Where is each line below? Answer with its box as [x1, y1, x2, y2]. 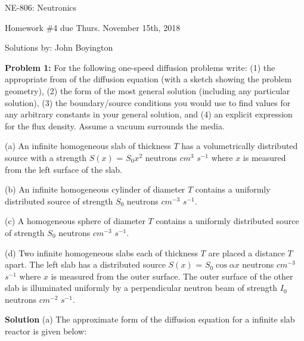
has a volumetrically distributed [181, 139, 298, 152]
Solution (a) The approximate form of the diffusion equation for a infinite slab [5, 313, 295, 325]
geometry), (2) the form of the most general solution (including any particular [5, 84, 290, 97]
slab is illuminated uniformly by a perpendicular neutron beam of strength [5, 281, 278, 294]
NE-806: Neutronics [5, 1, 77, 13]
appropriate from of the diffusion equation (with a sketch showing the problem [5, 73, 292, 85]
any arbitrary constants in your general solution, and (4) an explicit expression [5, 108, 293, 120]
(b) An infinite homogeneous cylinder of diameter [5, 183, 185, 196]
